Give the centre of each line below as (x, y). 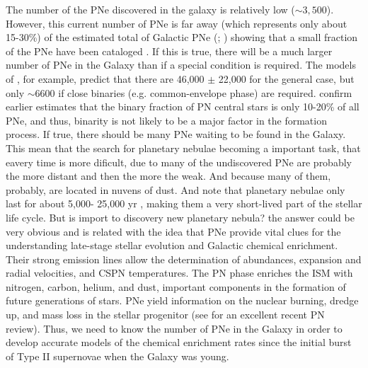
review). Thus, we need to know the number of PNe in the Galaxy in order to (174, 328)
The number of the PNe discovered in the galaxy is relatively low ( (150, 9)
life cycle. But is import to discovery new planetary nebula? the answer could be (180, 217)
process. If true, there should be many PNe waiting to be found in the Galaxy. (176, 134)
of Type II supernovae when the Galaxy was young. (117, 356)
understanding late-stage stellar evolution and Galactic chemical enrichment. (172, 245)
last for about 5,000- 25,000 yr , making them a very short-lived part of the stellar (184, 203)
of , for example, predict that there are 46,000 (105, 78)
